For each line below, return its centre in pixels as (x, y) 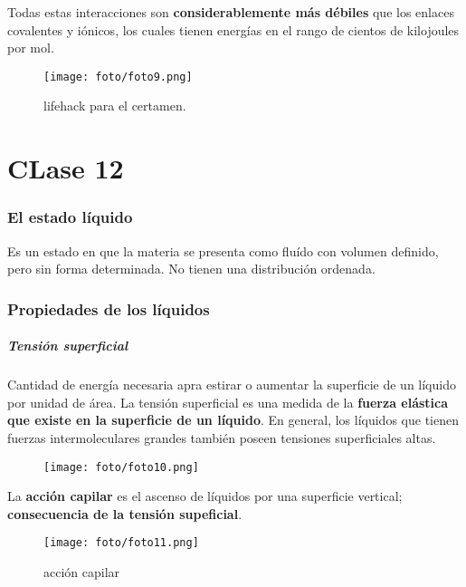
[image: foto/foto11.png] (121, 543)
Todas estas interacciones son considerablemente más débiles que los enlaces (231, 12)
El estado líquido (70, 217)
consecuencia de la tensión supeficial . (125, 513)
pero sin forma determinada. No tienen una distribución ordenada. (191, 269)
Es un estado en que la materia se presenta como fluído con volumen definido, (223, 250)
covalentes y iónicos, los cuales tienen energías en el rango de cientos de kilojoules (233, 29)
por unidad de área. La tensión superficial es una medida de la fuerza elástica (228, 402)
